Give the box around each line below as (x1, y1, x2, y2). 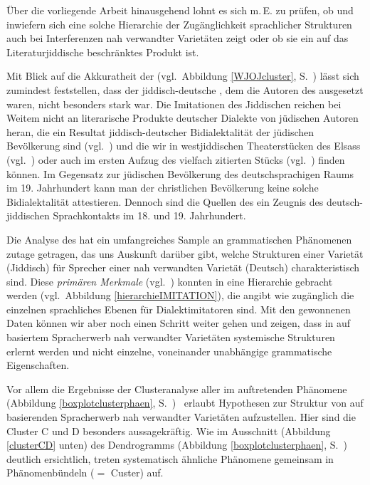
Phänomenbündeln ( (6, 465, 95, 480)
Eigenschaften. (6, 358, 70, 372)
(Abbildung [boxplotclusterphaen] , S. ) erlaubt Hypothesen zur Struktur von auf (6, 395, 364, 410)
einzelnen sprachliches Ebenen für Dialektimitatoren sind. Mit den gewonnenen (6, 301, 351, 316)
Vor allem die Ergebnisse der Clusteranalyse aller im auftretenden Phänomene (6, 381, 347, 396)
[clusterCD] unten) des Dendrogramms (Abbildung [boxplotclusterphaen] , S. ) (6, 437, 347, 452)
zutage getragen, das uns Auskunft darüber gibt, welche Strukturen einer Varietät (6, 246, 364, 261)
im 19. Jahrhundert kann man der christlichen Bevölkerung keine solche (6, 180, 319, 195)
